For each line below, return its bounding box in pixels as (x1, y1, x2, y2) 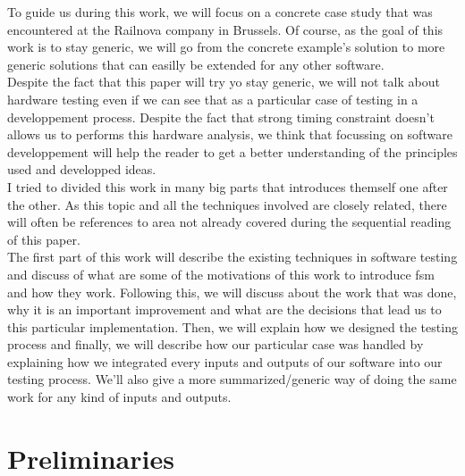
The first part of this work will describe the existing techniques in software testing (7, 247, 458, 266)
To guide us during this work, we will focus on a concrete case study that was (7, 3, 433, 21)
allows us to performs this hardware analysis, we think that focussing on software (7, 125, 452, 144)
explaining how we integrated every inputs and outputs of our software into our (7, 352, 443, 371)
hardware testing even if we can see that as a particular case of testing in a (7, 89, 418, 108)
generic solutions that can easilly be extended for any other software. (7, 54, 385, 73)
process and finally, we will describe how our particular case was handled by (7, 335, 424, 354)
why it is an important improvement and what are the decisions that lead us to (7, 300, 442, 319)
